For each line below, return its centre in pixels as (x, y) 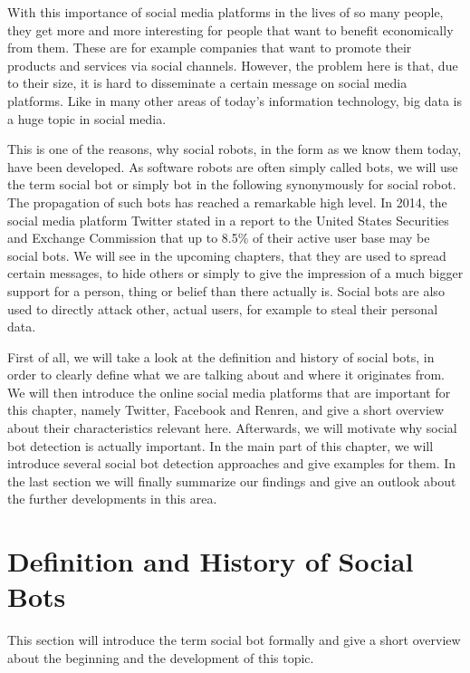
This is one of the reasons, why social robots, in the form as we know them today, (235, 149)
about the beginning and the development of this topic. (161, 657)
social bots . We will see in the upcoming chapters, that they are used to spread (227, 255)
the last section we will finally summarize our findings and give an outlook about (232, 481)
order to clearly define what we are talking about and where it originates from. (226, 375)
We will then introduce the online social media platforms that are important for (229, 392)
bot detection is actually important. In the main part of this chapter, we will (221, 445)
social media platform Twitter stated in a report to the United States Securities (228, 220)
